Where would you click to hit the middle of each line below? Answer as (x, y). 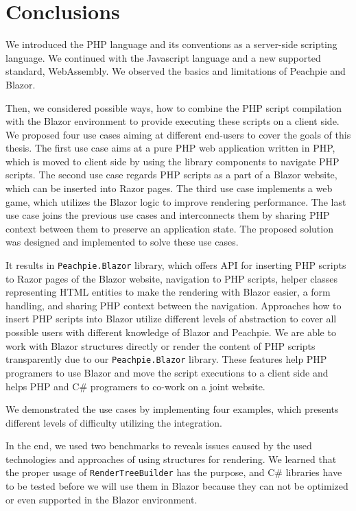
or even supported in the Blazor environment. (102, 499)
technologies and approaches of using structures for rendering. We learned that (171, 459)
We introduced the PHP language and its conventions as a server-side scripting (171, 44)
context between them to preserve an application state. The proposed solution (169, 228)
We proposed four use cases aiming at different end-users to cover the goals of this (178, 134)
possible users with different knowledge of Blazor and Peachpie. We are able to (171, 332)
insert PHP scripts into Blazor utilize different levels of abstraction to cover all (171, 319)
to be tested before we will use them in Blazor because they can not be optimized (177, 486)
